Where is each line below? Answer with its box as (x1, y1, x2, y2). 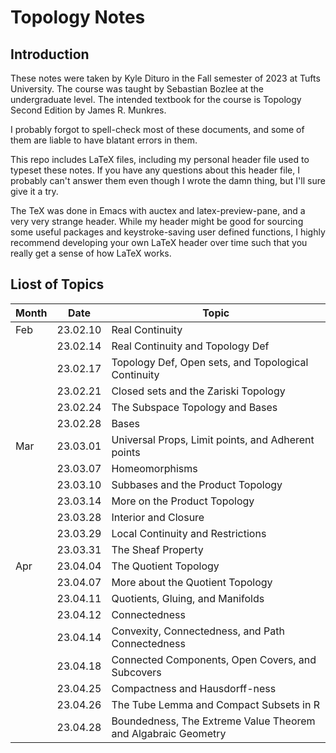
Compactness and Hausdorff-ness (111, 681, 277, 695)
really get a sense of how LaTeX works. (10, 247, 172, 259)
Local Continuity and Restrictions (111, 526, 267, 540)
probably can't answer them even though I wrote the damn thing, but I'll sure (10, 175, 326, 186)
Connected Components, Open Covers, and (111, 652, 317, 666)
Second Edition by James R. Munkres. (10, 104, 167, 116)
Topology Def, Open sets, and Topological (111, 355, 309, 369)
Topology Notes (10, 6, 146, 29)
